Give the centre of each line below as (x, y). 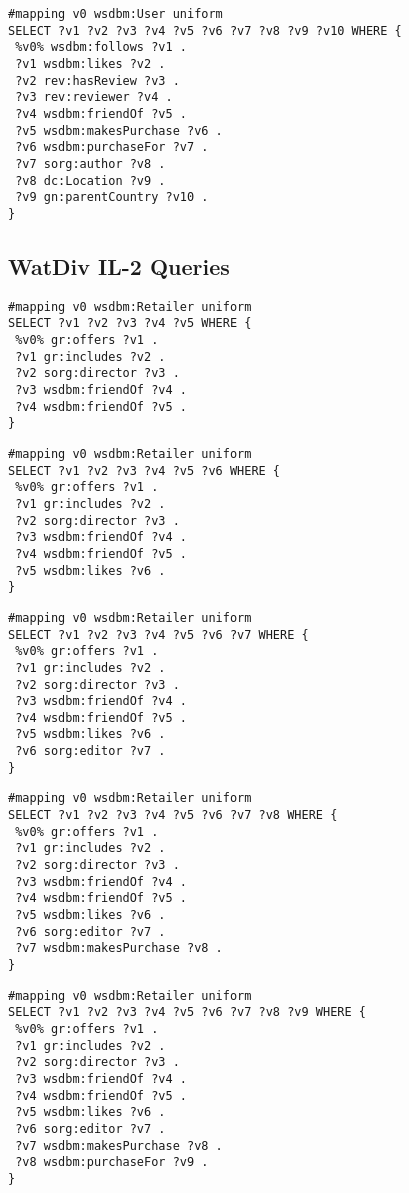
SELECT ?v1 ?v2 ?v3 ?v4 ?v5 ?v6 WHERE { (144, 470)
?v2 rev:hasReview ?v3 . (97, 80)
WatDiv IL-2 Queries (119, 265)
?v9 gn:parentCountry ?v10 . (112, 197)
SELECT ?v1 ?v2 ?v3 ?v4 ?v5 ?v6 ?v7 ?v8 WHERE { (173, 815)
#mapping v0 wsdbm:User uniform (115, 14)
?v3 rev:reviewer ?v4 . (94, 97)
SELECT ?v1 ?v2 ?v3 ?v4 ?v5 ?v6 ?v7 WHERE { (158, 634)
